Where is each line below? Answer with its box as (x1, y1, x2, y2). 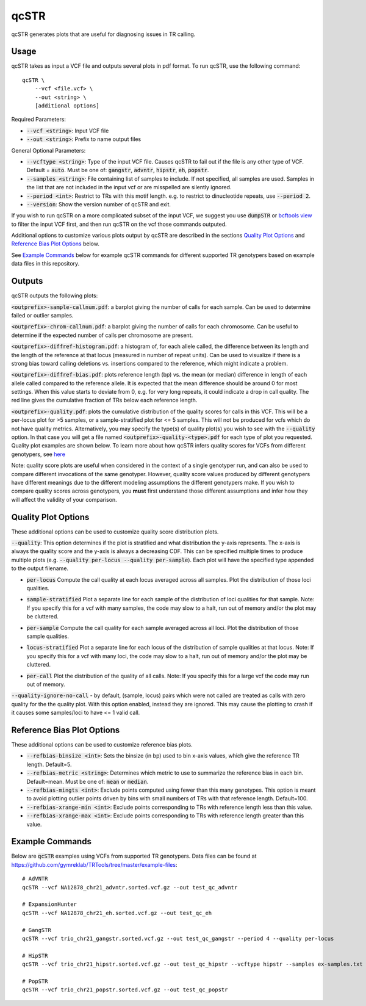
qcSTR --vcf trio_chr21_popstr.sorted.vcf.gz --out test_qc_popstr (22, 986, 228, 993)
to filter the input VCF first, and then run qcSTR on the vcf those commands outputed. (11, 220, 227, 228)
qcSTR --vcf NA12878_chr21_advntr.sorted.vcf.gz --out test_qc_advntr (22, 884, 238, 891)
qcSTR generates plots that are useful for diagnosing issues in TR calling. (11, 31, 196, 38)
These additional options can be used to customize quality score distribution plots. (11, 528, 219, 535)
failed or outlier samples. (11, 311, 74, 319)
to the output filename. (11, 565, 69, 572)
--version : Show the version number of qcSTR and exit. (26, 200, 171, 208)
